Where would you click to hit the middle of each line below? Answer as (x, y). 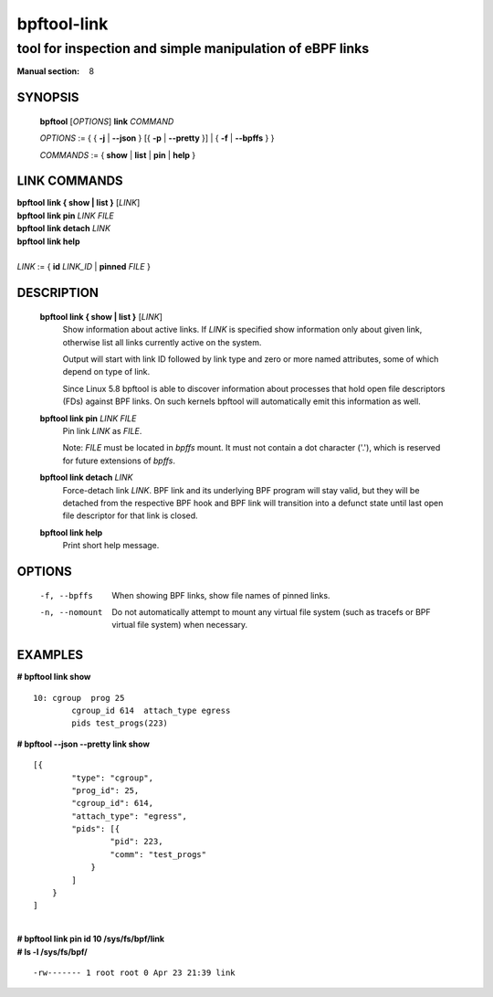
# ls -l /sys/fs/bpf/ (52, 951)
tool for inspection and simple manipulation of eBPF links (193, 48)
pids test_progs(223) (120, 723)
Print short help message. (111, 546)
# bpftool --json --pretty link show (84, 744)
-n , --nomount (71, 612)
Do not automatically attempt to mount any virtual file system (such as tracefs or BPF (271, 611)
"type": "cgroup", (113, 778)
